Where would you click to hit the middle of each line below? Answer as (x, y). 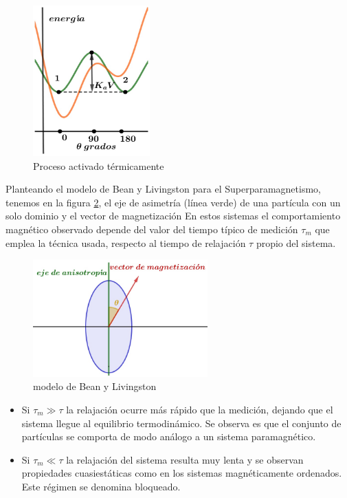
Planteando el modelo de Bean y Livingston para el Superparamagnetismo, (163, 189)
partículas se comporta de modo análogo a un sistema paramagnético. (169, 436)
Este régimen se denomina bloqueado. (101, 486)
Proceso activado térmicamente (99, 165)
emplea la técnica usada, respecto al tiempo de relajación (126, 242)
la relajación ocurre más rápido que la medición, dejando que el (200, 409)
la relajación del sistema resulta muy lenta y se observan (185, 459)
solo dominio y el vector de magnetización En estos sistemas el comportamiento (173, 216)
